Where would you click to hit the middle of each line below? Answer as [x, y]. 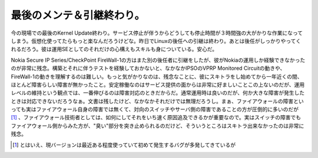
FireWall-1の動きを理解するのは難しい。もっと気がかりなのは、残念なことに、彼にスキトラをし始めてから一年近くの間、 [157, 76]
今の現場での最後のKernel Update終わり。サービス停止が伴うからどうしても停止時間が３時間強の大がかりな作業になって [157, 33]
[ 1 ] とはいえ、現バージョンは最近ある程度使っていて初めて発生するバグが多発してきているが [124, 144]
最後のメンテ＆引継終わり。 [78, 15]
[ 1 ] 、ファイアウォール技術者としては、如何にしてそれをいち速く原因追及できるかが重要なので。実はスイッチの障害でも [156, 117]
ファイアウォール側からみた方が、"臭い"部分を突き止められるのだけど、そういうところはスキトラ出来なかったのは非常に [158, 126]
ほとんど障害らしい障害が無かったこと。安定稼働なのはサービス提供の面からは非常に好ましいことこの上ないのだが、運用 [158, 85]
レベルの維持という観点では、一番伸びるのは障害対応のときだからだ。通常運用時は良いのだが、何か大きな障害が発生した [158, 93]
